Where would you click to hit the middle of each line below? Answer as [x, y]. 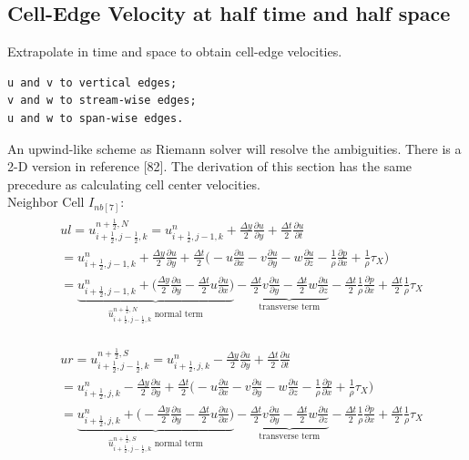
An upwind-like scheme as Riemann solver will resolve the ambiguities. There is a [234, 148]
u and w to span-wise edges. [96, 118]
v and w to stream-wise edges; [102, 101]
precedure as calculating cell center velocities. [134, 184]
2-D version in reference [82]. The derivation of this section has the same [210, 166]
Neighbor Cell [46, 202]
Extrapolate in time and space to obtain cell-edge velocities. [175, 51]
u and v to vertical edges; [92, 82]
